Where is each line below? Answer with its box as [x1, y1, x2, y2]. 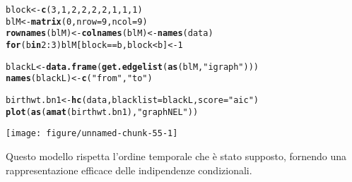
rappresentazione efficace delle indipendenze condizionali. [6, 162, 252, 177]
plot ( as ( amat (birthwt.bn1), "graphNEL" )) [6, 107, 199, 117]
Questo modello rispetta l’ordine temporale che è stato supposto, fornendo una [6, 148, 347, 163]
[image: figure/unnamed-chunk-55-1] [6, 128, 178, 139]
